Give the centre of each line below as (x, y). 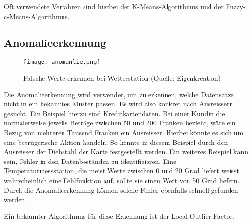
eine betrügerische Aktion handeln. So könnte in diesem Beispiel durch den (116, 142)
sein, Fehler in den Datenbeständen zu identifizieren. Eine (90, 161)
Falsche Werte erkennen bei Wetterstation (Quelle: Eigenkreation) (122, 78)
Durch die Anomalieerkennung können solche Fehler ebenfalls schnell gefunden (121, 190)
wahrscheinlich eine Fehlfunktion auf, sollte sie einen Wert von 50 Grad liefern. (122, 180)
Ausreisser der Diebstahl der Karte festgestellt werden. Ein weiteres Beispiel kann (126, 152)
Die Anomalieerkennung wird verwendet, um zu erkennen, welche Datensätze (119, 94)
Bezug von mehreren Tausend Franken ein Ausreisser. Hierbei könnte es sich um (124, 132)
